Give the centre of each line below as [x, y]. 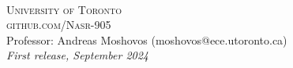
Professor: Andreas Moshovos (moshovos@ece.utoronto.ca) [147, 39]
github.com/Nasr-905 [59, 25]
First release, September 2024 [78, 55]
